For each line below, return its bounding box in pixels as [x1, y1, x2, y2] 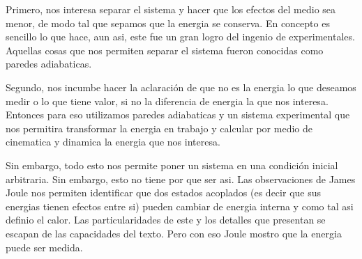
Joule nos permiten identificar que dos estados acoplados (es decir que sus [6, 185, 322, 200]
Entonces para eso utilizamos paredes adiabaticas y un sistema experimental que [6, 107, 350, 122]
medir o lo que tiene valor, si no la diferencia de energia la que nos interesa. [6, 93, 329, 108]
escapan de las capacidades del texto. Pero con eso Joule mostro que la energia [6, 226, 342, 240]
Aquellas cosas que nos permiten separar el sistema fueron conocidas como [6, 42, 324, 57]
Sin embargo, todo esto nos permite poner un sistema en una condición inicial [6, 157, 338, 172]
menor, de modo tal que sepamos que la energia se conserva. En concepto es [6, 15, 330, 30]
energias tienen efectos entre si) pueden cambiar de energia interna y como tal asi [6, 198, 354, 213]
